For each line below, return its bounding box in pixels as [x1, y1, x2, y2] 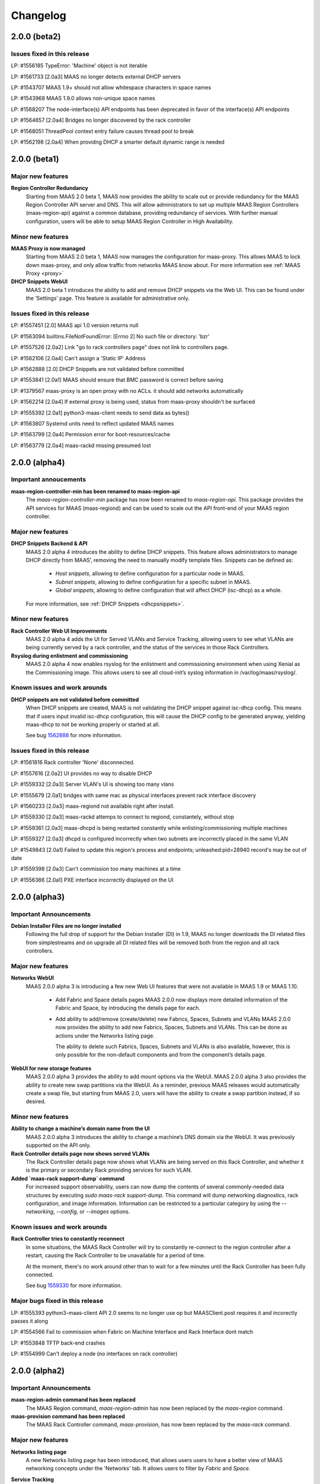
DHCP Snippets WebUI [11, 278, 68, 285]
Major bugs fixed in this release [11, 1297, 104, 1305]
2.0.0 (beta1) [11, 154, 59, 164]
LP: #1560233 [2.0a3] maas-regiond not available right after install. [11, 803, 175, 810]
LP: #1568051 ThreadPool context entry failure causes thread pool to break [11, 128, 194, 135]
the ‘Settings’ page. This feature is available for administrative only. [25, 294, 190, 302]
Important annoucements [11, 475, 86, 484]
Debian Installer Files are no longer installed [11, 922, 121, 929]
